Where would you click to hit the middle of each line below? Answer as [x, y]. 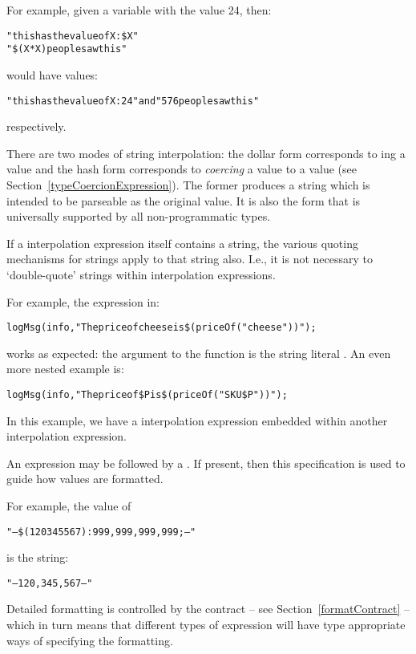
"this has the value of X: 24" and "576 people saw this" [133, 101]
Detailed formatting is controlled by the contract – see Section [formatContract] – [208, 609]
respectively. [36, 126]
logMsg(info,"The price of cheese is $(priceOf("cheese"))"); [162, 328]
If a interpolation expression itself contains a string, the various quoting [182, 243]
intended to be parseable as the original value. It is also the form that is [184, 200]
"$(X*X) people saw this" [67, 49]
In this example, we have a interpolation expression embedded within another [197, 420]
